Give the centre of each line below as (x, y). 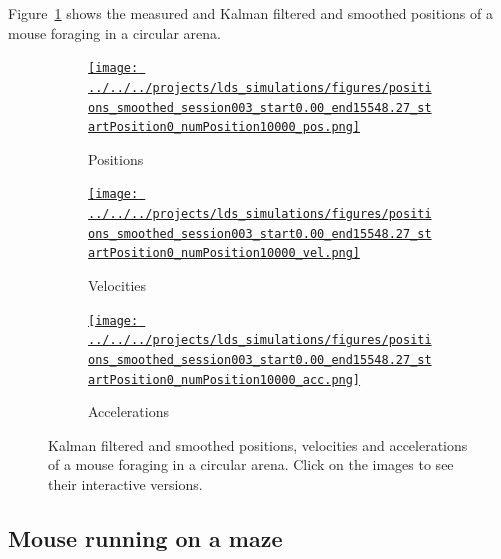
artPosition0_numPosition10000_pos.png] (224, 127)
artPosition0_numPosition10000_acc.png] (224, 379)
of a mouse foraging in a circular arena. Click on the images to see (251, 464)
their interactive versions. (125, 484)
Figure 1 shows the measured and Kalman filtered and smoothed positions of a (250, 13)
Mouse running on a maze (145, 538)
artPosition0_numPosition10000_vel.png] (224, 253)
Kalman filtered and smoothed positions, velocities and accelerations (258, 444)
